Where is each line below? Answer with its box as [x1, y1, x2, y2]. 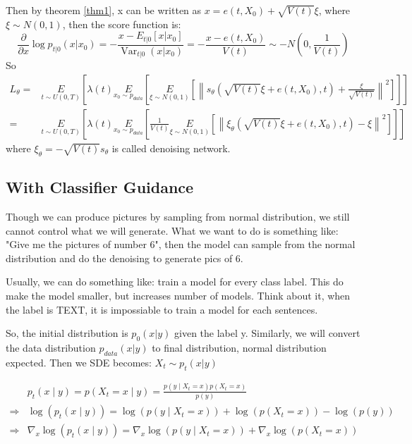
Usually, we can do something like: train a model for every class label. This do [6, 274, 344, 289]
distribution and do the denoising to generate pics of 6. [6, 250, 243, 265]
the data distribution [6, 340, 96, 354]
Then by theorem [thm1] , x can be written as [6, 3, 202, 17]
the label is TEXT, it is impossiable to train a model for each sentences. [6, 302, 318, 316]
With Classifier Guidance [6, 176, 194, 198]
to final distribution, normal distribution [152, 340, 327, 354]
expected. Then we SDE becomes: [6, 354, 152, 369]
